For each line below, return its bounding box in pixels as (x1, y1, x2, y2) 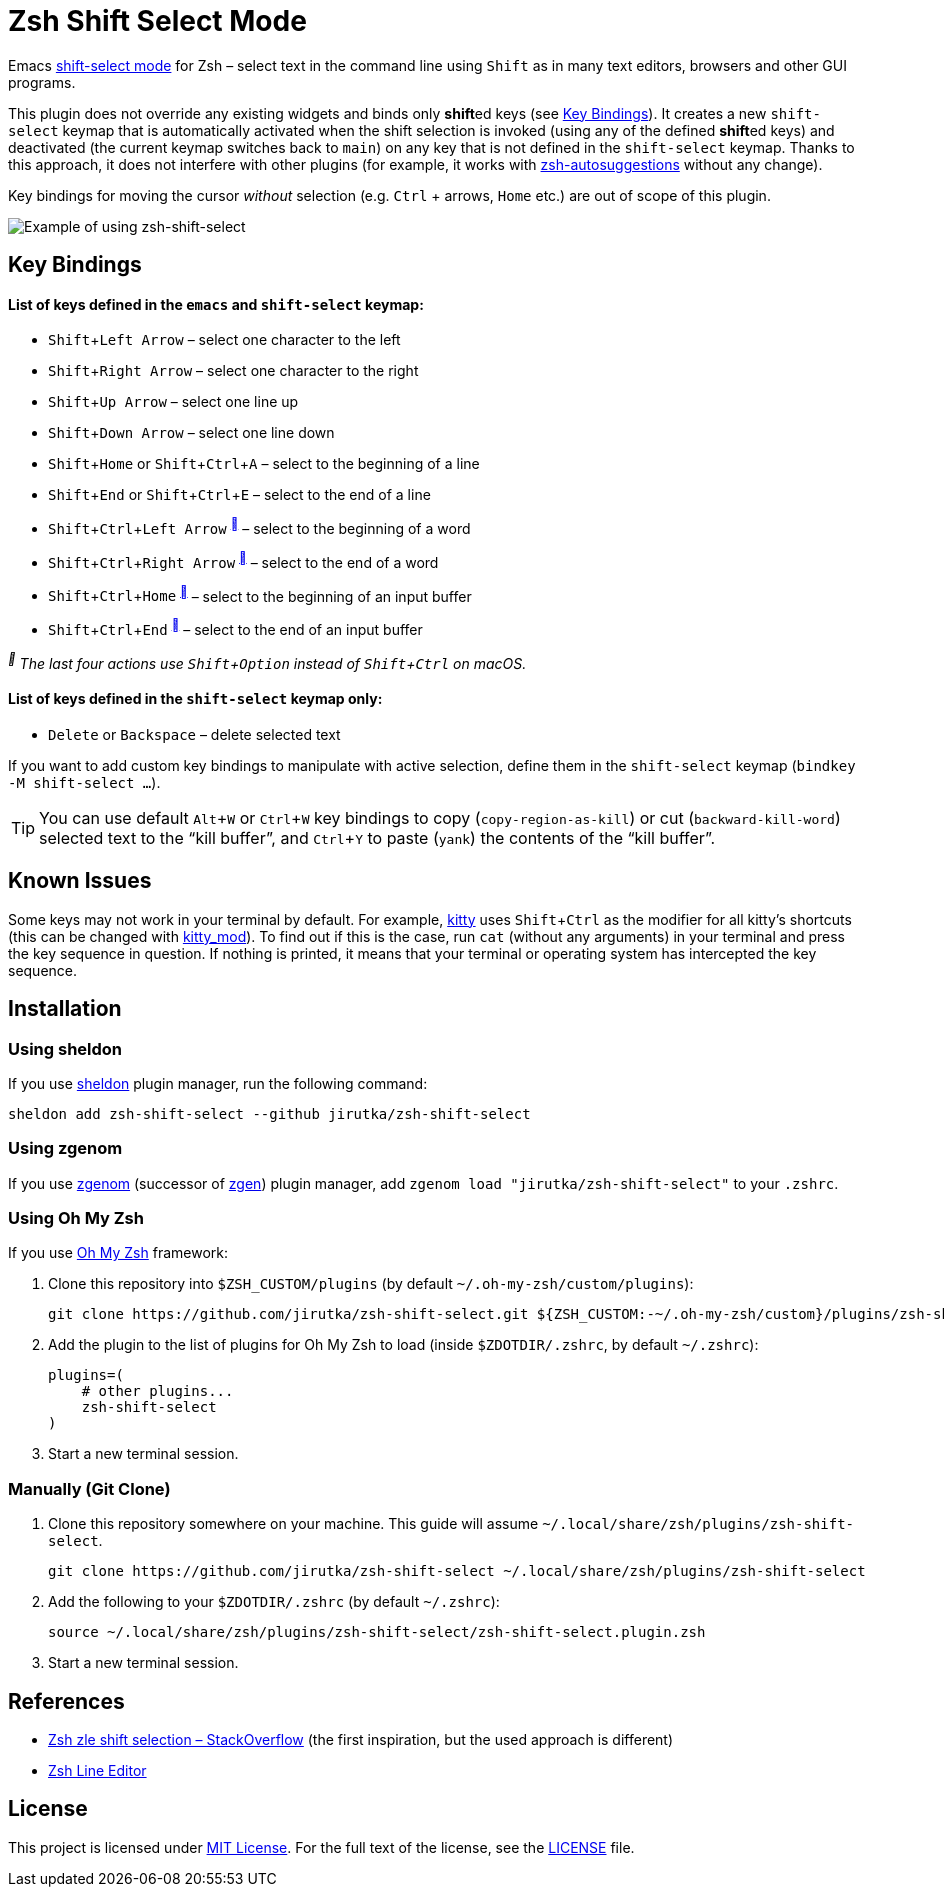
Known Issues (8, 868, 152, 894)
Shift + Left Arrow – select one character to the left (48, 331, 401, 349)
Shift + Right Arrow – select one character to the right (48, 362, 419, 380)
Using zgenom (8, 1138, 123, 1159)
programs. (8, 73, 76, 91)
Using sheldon (8, 1038, 123, 1059)
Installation (8, 996, 122, 1022)
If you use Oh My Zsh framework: (8, 1244, 229, 1262)
